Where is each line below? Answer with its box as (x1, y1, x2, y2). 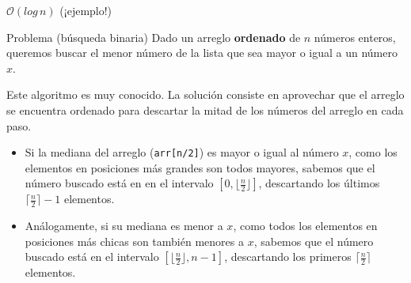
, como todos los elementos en (233, 217, 378, 234)
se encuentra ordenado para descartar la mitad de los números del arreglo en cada (6, 101, 404, 118)
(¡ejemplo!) (59, 2, 112, 18)
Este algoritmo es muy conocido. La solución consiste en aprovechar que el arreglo (6, 86, 405, 103)
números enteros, (314, 28, 396, 45)
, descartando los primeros (224, 248, 352, 265)
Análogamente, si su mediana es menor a (25, 217, 223, 234)
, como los (348, 144, 398, 160)
